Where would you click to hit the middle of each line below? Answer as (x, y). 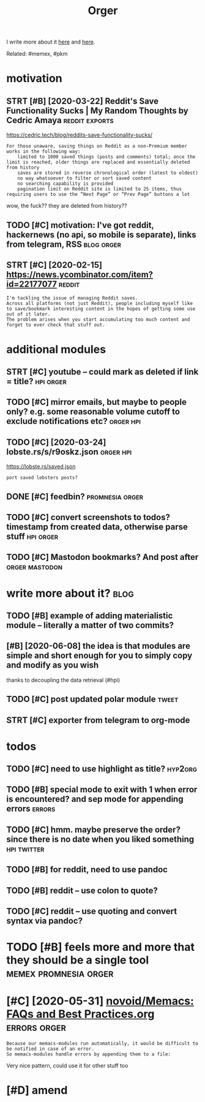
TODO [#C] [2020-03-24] (56, 442)
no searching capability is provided (65, 184)
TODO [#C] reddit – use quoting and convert (92, 911)
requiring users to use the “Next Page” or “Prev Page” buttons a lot (98, 194)
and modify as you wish (53, 665)
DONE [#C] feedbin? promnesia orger (75, 496)
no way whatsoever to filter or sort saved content (84, 178)
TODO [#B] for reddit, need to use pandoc (87, 870)
